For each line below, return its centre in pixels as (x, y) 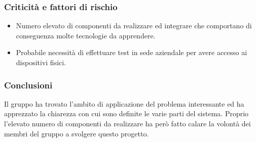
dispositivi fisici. (41, 62)
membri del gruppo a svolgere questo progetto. (77, 133)
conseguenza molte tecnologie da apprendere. (86, 35)
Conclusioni (28, 85)
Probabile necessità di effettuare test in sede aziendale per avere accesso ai (132, 52)
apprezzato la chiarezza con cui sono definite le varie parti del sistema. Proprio (126, 113)
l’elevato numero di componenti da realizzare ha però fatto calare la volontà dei (127, 123)
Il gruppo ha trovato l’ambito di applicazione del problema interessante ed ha (124, 103)
